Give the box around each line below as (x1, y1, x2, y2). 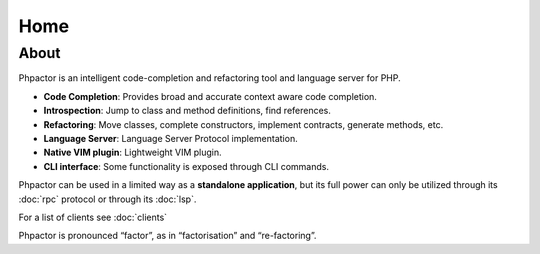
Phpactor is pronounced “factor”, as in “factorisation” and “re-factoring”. (18, 230, 317, 242)
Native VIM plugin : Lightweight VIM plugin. (43, 146, 222, 159)
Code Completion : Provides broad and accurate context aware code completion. (43, 90, 377, 102)
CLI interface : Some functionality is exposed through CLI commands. (43, 160, 330, 172)
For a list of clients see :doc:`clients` (18, 211, 168, 223)
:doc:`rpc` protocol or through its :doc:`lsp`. (18, 193, 197, 205)
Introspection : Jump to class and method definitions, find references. (43, 105, 332, 117)
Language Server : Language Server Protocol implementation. (43, 132, 299, 144)
